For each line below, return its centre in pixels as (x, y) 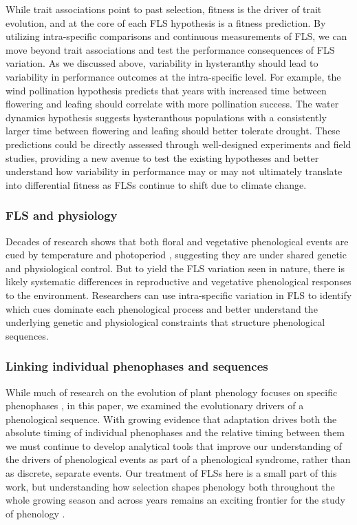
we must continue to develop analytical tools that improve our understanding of (174, 445)
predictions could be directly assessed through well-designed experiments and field (178, 144)
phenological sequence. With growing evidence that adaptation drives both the (171, 419)
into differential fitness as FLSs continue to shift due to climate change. (156, 184)
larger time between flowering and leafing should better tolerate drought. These (173, 131)
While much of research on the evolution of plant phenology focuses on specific (172, 392)
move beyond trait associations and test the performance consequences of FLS (170, 49)
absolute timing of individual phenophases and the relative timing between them (175, 432)
